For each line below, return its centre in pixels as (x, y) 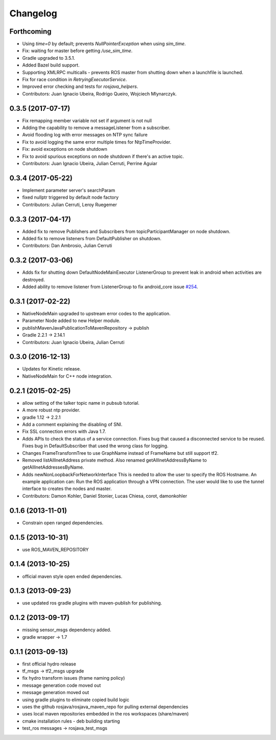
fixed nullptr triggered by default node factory (71, 197)
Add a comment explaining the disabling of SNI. (72, 424)
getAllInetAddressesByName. (53, 467)
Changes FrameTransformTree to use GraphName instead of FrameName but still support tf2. (120, 453)
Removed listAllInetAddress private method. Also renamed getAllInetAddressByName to (114, 460)
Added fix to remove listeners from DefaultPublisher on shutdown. (92, 239)
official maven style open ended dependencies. (72, 576)
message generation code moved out (62, 685)
